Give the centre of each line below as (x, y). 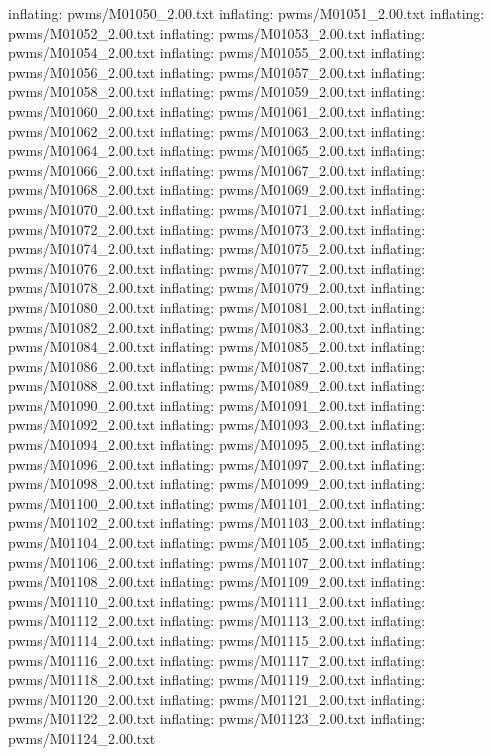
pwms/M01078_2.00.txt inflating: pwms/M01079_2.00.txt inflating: (217, 287)
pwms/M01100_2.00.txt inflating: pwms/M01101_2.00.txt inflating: (217, 502)
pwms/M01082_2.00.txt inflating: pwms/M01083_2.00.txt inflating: (217, 326)
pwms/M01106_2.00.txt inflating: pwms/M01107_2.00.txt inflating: (217, 561)
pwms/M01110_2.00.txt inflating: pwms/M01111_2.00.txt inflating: (217, 600)
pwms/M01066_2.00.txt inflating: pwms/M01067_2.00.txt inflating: (217, 169)
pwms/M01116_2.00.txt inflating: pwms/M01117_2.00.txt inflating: (217, 659)
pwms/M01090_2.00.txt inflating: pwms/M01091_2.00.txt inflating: (217, 404)
